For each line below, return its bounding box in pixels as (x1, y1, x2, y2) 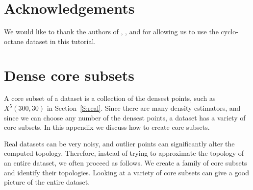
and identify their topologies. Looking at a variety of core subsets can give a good (4, 167, 249, 177)
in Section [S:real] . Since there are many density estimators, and (47, 103, 241, 113)
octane (4, 36, 24, 46)
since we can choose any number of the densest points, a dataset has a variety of (4, 112, 246, 122)
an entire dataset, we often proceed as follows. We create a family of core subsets (4, 158, 247, 167)
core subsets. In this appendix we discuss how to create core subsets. (4, 122, 210, 132)
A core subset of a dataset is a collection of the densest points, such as (4, 93, 216, 103)
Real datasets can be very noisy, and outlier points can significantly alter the (4, 138, 235, 148)
